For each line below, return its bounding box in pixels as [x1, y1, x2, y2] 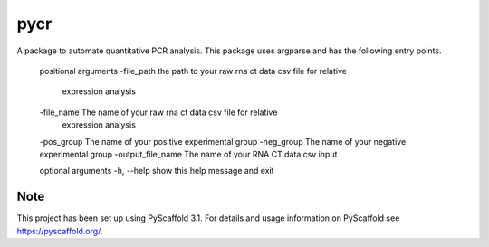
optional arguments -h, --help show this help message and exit [39, 166, 274, 176]
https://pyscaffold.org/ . [16, 225, 103, 236]
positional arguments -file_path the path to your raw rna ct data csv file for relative [39, 65, 348, 76]
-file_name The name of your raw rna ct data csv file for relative [39, 107, 278, 118]
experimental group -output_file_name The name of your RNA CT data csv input [39, 148, 338, 159]
